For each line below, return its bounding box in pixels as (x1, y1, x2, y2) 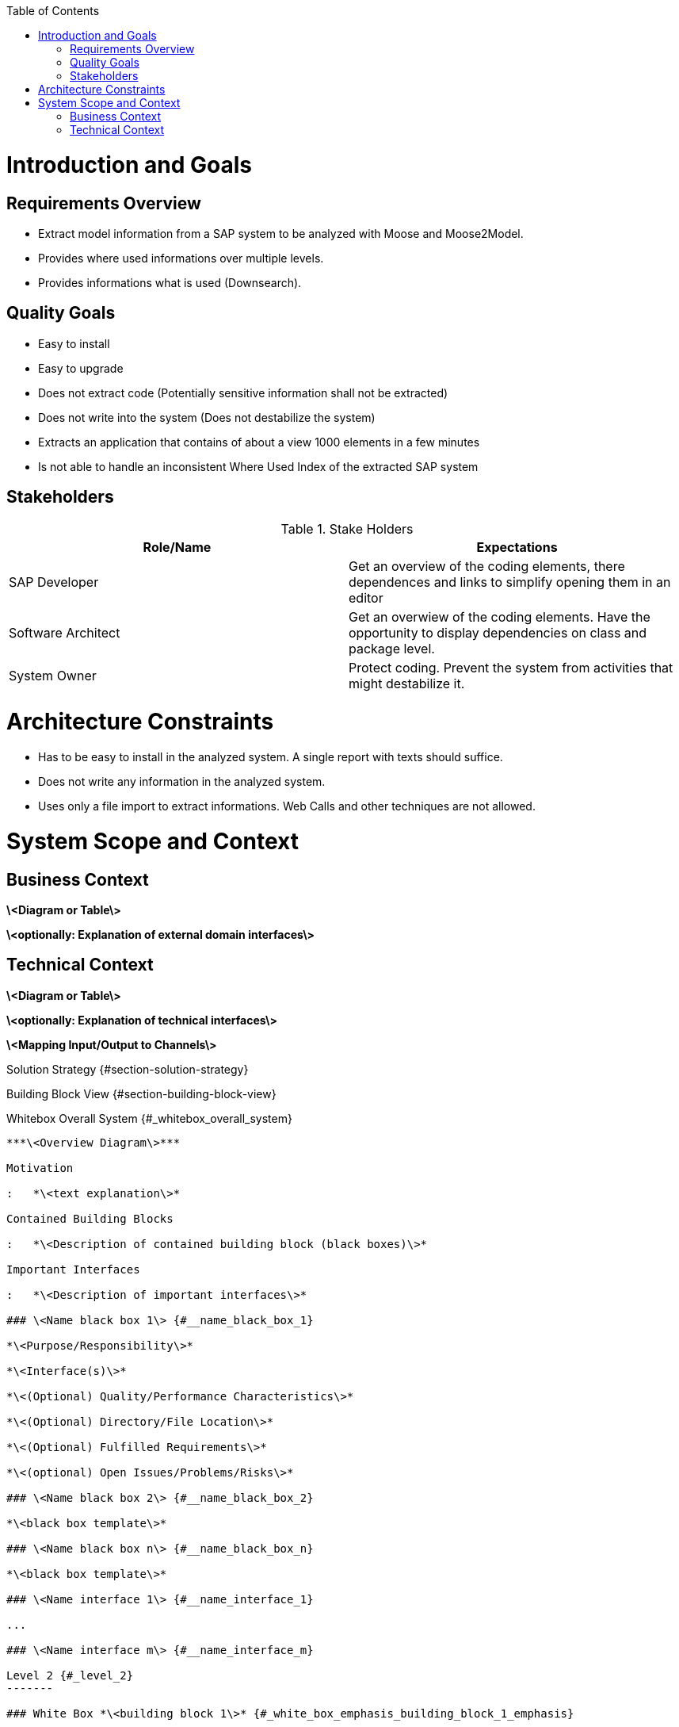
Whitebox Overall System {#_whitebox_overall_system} (6, 1111, 292, 1125)
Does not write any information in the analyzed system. (38, 775, 326, 789)
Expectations (476, 538, 558, 555)
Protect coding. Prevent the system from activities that (349, 659, 673, 676)
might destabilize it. (349, 675, 465, 691)
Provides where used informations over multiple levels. (38, 251, 324, 265)
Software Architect (9, 624, 120, 641)
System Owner (9, 667, 97, 684)
